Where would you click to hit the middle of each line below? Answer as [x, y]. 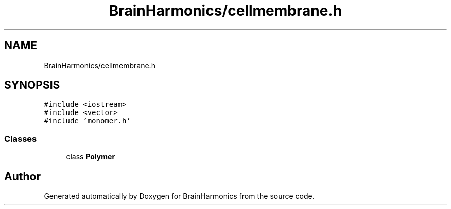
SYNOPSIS [32, 85]
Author [22, 176]
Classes [21, 138]
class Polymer [91, 157]
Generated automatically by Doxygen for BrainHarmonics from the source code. [179, 196]
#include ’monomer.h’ [87, 121]
